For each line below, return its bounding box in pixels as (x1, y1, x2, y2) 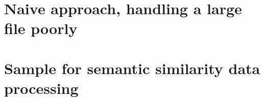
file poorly (4, 18, 78, 39)
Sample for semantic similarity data (4, 57, 260, 78)
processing (4, 77, 79, 98)
